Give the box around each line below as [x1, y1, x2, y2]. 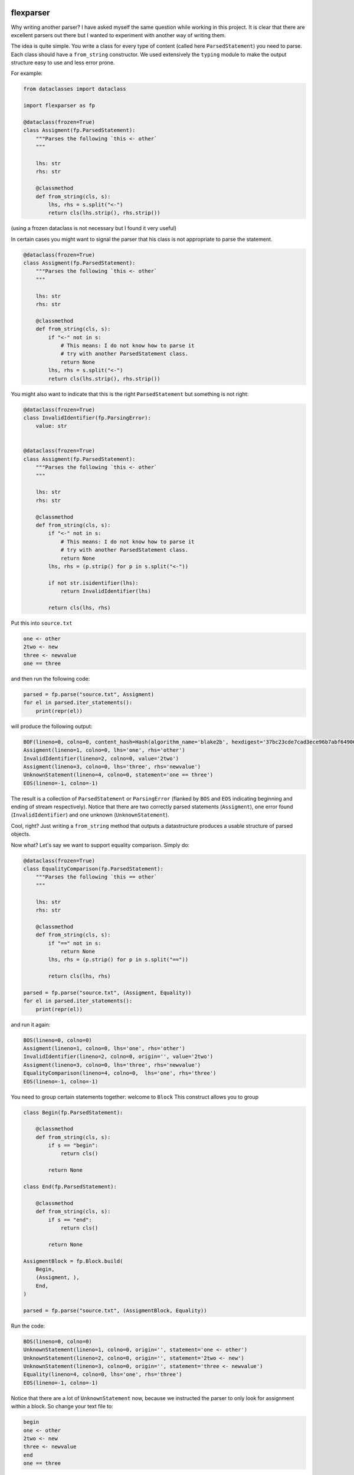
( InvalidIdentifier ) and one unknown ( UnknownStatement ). [11, 811, 169, 818]
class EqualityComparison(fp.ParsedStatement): [23, 866, 163, 872]
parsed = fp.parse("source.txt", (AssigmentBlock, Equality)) [23, 1307, 207, 1314]
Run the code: [11, 1322, 45, 1329]
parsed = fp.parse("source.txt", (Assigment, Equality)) [23, 989, 192, 996]
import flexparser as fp [23, 102, 96, 109]
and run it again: [11, 1021, 51, 1028]
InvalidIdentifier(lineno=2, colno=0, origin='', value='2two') [23, 1053, 214, 1060]
